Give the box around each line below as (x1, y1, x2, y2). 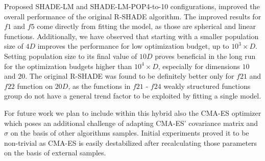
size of (4, 41, 23, 51)
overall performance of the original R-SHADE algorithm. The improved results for (4, 11, 261, 21)
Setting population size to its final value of (4, 50, 137, 61)
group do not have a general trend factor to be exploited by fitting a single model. (4, 90, 261, 101)
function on (17, 80, 53, 91)
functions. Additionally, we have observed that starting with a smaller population (4, 30, 259, 41)
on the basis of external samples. (4, 147, 106, 158)
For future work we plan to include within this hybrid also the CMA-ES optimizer (4, 107, 261, 118)
